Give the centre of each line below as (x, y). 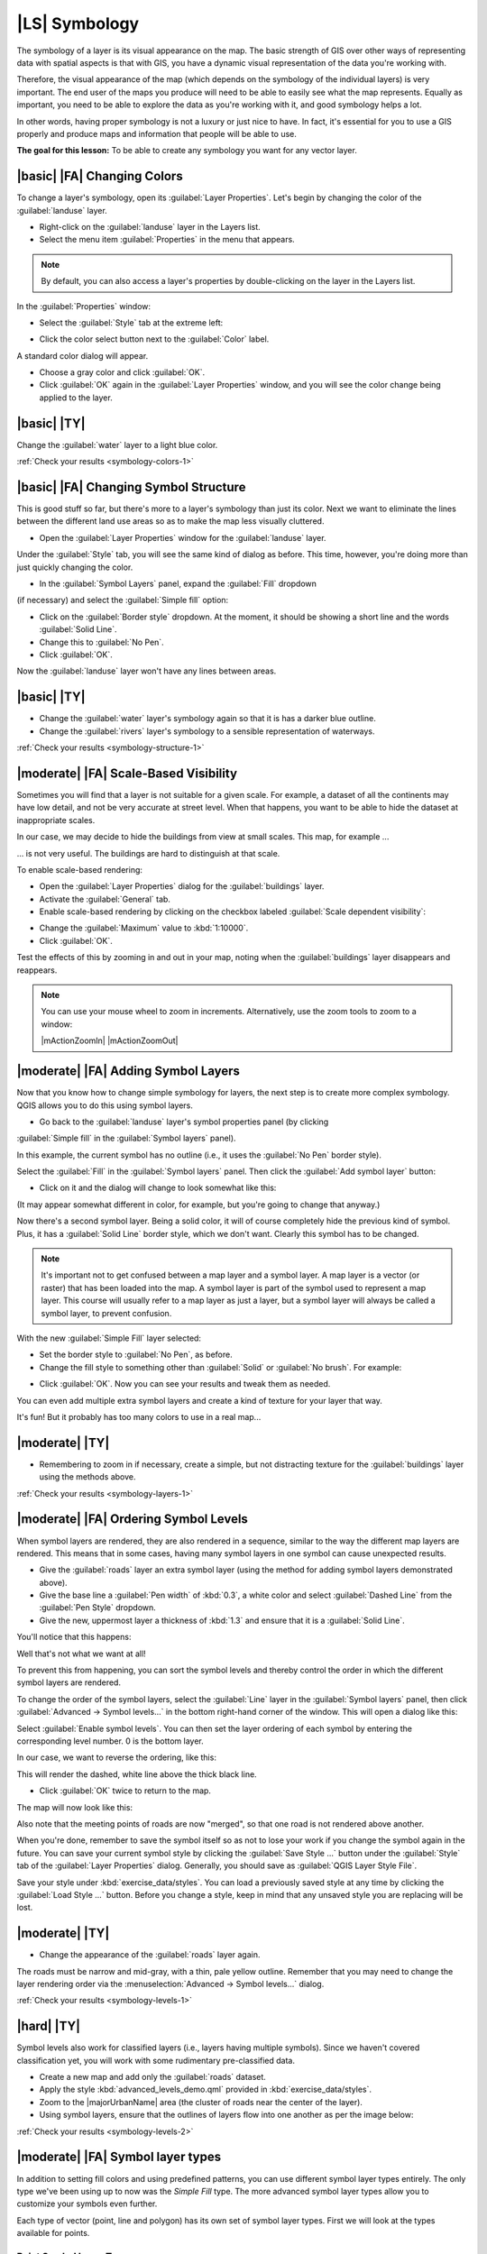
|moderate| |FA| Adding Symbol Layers (129, 1072)
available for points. (53, 2233)
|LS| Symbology (78, 23)
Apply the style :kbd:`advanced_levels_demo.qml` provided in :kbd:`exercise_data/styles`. (206, 2089)
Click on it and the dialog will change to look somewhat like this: (158, 1188)
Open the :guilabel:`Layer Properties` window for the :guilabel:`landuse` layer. (183, 537)
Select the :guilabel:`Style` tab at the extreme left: (131, 322)
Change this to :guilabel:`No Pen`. (101, 642)
